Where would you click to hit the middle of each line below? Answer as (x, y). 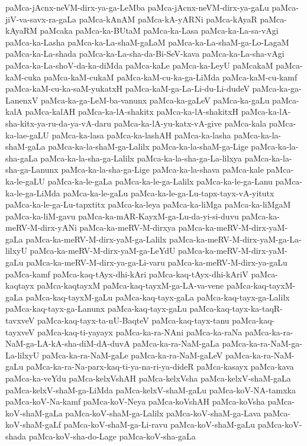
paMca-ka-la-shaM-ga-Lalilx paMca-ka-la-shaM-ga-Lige (148, 146)
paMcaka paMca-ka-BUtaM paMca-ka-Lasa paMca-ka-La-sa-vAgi (159, 30)
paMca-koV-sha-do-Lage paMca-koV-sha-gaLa (112, 436)
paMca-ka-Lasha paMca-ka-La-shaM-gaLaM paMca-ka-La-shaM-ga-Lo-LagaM (147, 42)
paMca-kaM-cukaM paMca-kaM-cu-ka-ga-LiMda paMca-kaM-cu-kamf (170, 77)
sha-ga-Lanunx (32, 169)
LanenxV (22, 100)
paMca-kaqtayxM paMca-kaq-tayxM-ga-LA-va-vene (130, 285)
